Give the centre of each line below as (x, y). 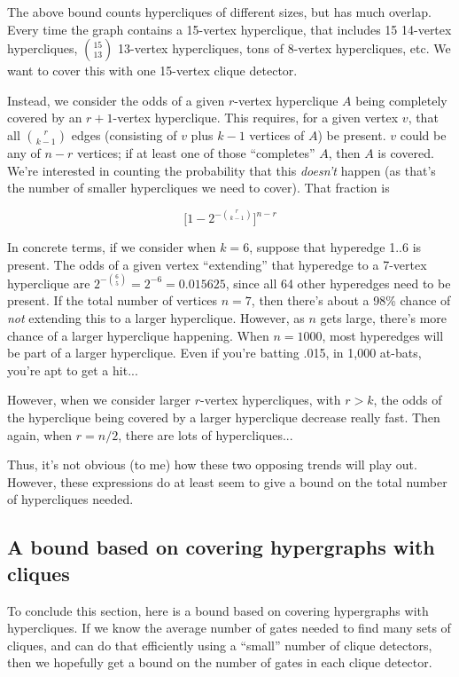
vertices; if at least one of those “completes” (196, 152)
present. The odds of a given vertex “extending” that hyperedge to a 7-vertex (217, 264)
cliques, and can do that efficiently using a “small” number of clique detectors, (220, 645)
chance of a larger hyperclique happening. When (138, 335)
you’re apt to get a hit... (73, 370)
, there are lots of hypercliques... (206, 434)
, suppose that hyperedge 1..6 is (335, 247)
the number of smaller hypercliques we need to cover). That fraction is (198, 188)
